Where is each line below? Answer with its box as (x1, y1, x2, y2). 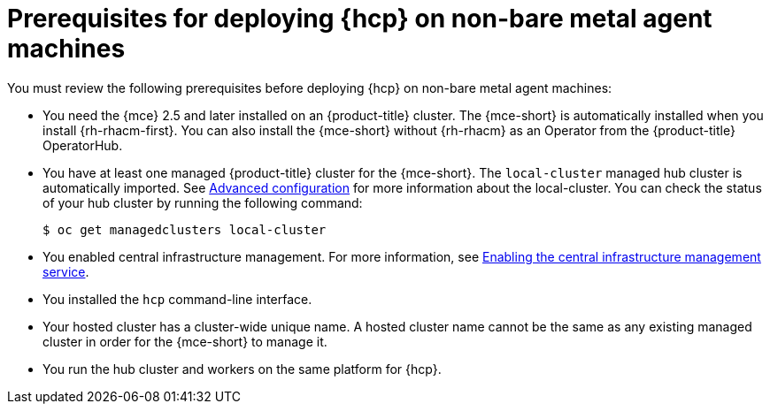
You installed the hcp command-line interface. (42, 291, 312, 307)
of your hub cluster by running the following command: (42, 194, 363, 210)
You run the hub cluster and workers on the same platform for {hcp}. (42, 361, 442, 377)
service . (42, 263, 89, 279)
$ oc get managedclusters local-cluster (42, 222, 327, 237)
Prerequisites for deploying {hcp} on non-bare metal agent (7, 4, 712, 34)
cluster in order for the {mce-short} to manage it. (42, 333, 327, 349)
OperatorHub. (42, 137, 123, 153)
